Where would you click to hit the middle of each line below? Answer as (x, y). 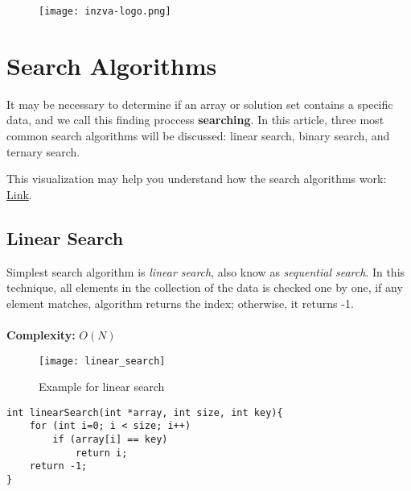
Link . (19, 194)
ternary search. (43, 151)
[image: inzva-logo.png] (105, 11)
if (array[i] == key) (110, 440)
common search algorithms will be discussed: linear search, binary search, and (198, 135)
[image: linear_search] (102, 361)
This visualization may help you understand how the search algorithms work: (197, 179)
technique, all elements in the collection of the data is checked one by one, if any (205, 287)
